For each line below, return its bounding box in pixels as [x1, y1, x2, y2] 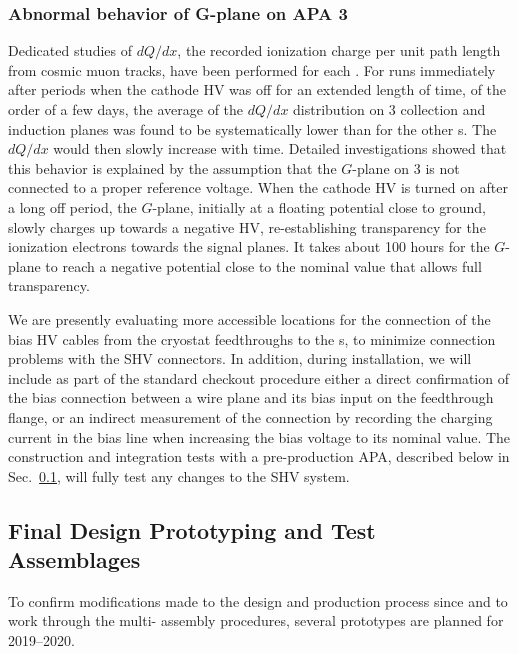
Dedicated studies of [8, 40, 133, 61]
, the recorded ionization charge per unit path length [177, 40, 501, 61]
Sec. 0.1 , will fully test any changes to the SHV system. [8, 465, 350, 486]
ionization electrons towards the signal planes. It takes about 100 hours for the [8, 236, 490, 257]
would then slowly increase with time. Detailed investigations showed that [53, 138, 507, 159]
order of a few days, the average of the [8, 99, 244, 119]
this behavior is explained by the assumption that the [8, 157, 337, 178]
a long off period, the [8, 196, 137, 217]
